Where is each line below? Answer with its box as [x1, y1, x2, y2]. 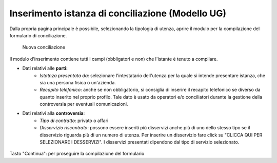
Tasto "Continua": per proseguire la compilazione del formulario [9, 151, 145, 157]
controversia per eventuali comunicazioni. [39, 101, 128, 107]
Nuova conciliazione [22, 44, 66, 51]
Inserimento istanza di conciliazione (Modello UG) [9, 8, 227, 19]
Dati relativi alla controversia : [22, 110, 85, 117]
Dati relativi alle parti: [22, 65, 68, 72]
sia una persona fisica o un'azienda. [39, 79, 116, 85]
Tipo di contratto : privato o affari [39, 118, 109, 124]
